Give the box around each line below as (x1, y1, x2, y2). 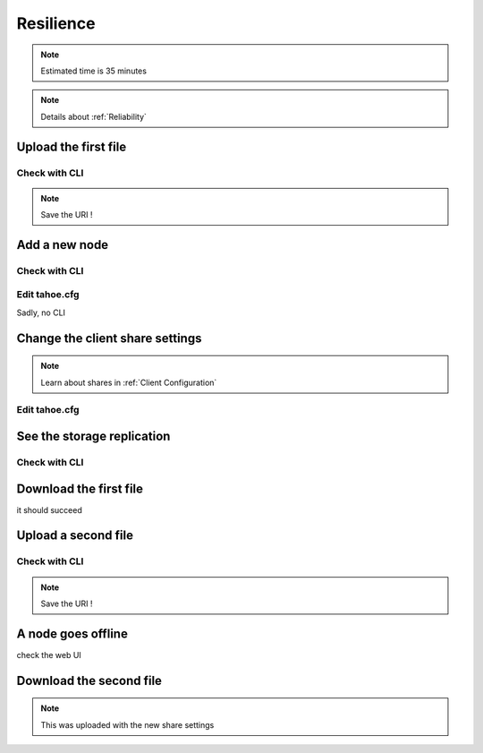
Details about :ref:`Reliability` (40, 111, 148, 122)
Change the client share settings (16, 330, 202, 346)
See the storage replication (16, 428, 171, 443)
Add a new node (16, 237, 109, 252)
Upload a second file (16, 528, 134, 543)
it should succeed (16, 504, 82, 515)
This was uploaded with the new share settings (40, 719, 215, 730)
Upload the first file (16, 139, 127, 154)
